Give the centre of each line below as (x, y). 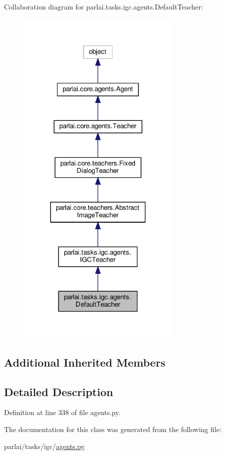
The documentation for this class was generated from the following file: (113, 429)
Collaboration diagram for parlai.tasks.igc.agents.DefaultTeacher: (104, 6)
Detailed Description (59, 391)
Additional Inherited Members (85, 362)
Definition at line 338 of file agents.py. (62, 412)
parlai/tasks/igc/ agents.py (44, 446)
